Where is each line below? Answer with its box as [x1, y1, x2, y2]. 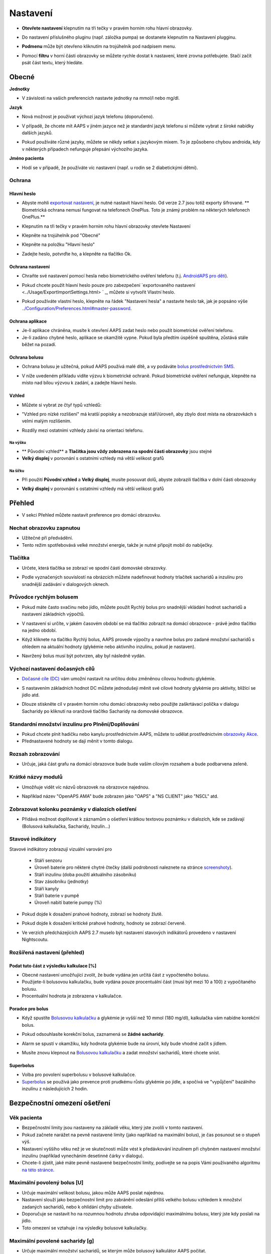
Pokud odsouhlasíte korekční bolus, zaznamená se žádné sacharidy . [22, 1031, 165, 1037]
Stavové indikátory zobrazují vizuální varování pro [9, 846, 112, 852]
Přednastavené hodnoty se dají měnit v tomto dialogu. [22, 738, 133, 744]
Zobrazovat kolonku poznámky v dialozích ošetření [9, 806, 137, 813]
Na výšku [9, 440, 26, 445]
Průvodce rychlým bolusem [9, 593, 78, 600]
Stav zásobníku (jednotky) [34, 878, 89, 885]
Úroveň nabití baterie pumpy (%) [34, 899, 102, 905]
